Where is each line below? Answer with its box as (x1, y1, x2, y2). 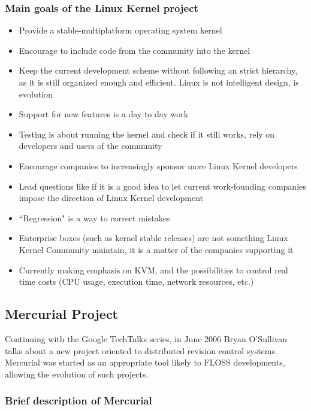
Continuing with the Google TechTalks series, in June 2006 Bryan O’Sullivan (5, 332, 287, 345)
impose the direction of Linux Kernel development (19, 191, 203, 204)
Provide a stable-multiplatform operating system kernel (19, 24, 222, 36)
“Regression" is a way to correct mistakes (19, 211, 170, 224)
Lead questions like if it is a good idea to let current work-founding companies (19, 179, 306, 192)
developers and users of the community (19, 139, 162, 152)
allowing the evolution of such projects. (5, 367, 149, 380)
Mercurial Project (5, 305, 118, 323)
